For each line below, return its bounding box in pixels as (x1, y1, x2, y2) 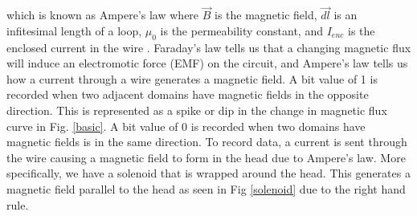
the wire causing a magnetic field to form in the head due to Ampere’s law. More (6, 149, 406, 165)
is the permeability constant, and (160, 22, 323, 39)
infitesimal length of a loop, (6, 22, 142, 39)
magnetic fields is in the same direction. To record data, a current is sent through (6, 133, 407, 150)
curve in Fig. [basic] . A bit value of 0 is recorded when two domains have (6, 117, 366, 134)
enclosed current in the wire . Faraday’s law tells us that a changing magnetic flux (6, 39, 411, 55)
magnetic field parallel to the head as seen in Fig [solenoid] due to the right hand (6, 180, 406, 197)
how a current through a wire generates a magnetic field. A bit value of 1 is (6, 70, 378, 87)
